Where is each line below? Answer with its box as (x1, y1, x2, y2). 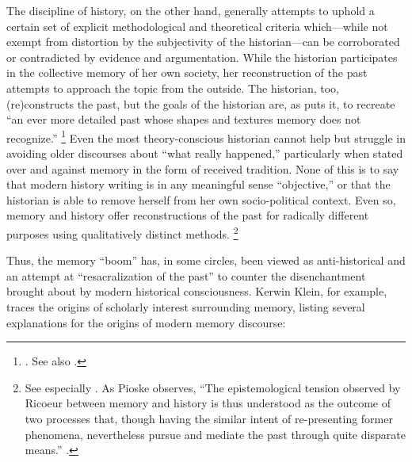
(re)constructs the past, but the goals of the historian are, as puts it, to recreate (6, 95, 395, 112)
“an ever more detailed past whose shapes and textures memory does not (6, 111, 361, 128)
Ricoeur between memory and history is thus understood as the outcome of (25, 395, 391, 411)
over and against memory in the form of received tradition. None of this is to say (6, 160, 399, 177)
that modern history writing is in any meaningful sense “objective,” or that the (6, 176, 391, 193)
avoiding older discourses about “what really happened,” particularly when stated (6, 145, 403, 161)
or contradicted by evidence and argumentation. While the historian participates (6, 48, 398, 65)
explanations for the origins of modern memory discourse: (6, 314, 286, 330)
